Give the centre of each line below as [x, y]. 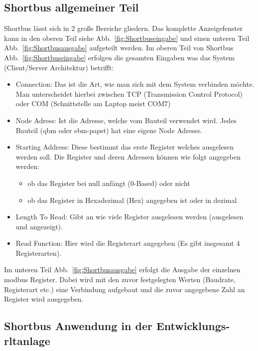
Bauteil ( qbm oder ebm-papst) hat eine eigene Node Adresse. [109, 130]
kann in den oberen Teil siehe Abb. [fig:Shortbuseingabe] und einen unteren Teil [127, 38]
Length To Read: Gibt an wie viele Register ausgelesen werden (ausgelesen [129, 217]
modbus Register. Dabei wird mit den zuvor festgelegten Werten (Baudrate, [120, 279]
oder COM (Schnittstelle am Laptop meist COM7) [93, 103]
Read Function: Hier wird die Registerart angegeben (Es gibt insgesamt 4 [128, 243]
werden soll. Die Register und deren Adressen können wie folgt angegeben [128, 156]
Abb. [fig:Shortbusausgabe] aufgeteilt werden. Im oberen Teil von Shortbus [119, 48]
